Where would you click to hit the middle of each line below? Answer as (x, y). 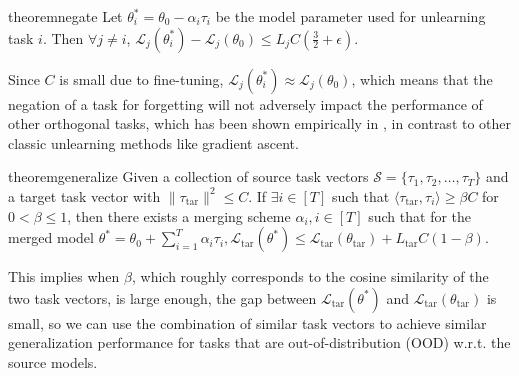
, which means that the (422, 78)
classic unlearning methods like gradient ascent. (153, 142)
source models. (53, 361)
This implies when (64, 276)
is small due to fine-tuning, (141, 78)
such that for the (420, 215)
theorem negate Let (65, 16)
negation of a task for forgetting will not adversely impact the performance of (245, 103)
